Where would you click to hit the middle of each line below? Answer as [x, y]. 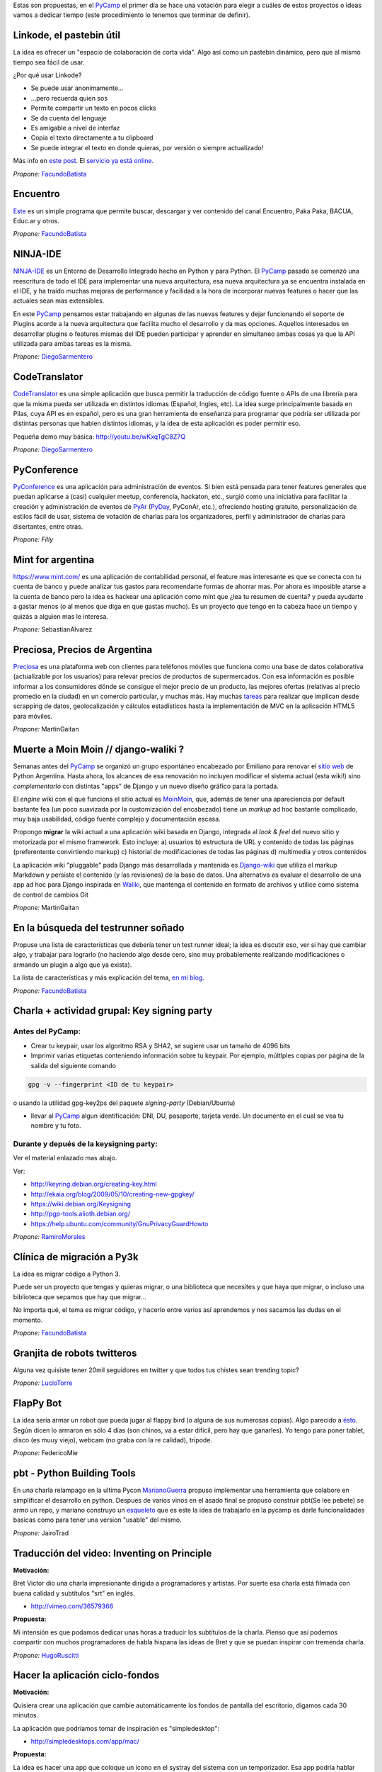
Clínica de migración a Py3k [76, 1257]
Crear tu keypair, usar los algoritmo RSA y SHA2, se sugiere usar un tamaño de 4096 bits [161, 1045]
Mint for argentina [54, 560]
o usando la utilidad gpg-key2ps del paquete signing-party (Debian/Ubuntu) [124, 1103]
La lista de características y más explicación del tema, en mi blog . [109, 977]
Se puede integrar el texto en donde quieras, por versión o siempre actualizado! [147, 147]
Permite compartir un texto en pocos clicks [93, 108]
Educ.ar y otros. [36, 220]
